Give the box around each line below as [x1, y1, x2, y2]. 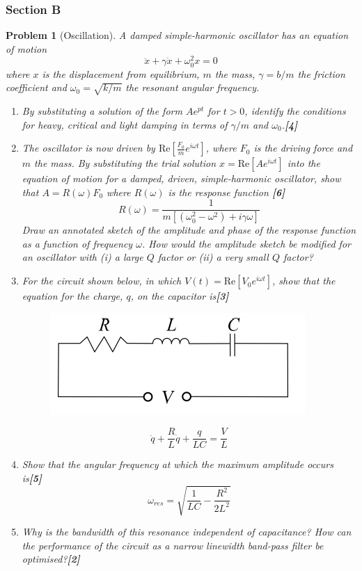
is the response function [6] [168, 184, 285, 199]
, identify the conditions [244, 104, 346, 118]
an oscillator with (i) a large [22, 250, 143, 264]
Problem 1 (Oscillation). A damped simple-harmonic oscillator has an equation [6, 28, 349, 42]
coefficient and [6, 80, 67, 95]
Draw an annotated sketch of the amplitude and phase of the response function [22, 223, 356, 237]
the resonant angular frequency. [125, 80, 260, 95]
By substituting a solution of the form [22, 104, 182, 118]
